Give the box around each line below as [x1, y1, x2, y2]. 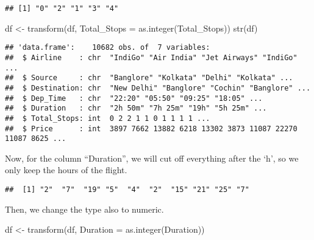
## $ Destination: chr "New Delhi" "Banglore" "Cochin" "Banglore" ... [5, 83, 311, 92]
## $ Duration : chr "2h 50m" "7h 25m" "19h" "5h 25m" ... [5, 104, 267, 113]
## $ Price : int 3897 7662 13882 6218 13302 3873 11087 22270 [5, 124, 298, 133]
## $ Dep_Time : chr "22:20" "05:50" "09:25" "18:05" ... [5, 94, 263, 103]
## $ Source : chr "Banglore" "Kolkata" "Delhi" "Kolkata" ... [5, 74, 293, 83]
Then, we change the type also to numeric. [5, 202, 164, 215]
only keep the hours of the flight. [5, 163, 127, 176]
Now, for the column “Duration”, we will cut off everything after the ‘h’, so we [5, 151, 299, 164]
